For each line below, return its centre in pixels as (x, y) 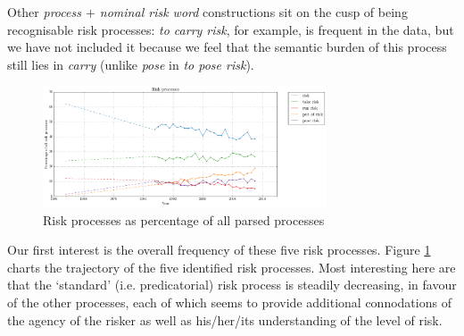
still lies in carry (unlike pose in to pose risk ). (131, 64)
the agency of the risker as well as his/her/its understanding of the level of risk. (225, 319)
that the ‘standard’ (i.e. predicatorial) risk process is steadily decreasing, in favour (232, 285)
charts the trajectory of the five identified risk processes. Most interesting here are (232, 267)
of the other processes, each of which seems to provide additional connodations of (229, 302)
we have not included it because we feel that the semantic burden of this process (227, 47)
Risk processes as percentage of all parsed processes (184, 219)
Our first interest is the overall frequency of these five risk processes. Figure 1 (219, 250)
